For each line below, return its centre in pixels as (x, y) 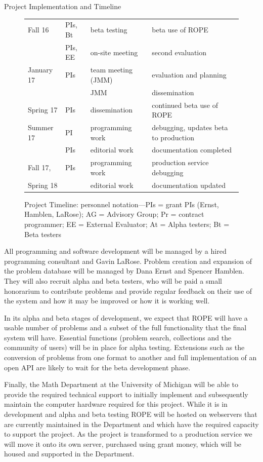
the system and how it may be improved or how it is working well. (107, 301)
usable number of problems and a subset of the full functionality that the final (125, 328)
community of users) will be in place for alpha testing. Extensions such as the (124, 347)
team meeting (111, 70)
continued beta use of (185, 105)
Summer (41, 127)
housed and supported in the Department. (69, 454)
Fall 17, (39, 167)
